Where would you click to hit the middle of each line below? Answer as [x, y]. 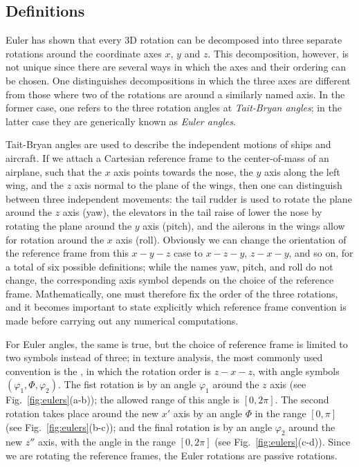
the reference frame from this [67, 253]
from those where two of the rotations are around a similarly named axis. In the [175, 94]
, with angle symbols [296, 370]
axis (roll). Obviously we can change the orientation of [231, 239]
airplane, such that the [54, 171]
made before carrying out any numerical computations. [122, 321]
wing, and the [35, 185]
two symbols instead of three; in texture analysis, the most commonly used [164, 357]
